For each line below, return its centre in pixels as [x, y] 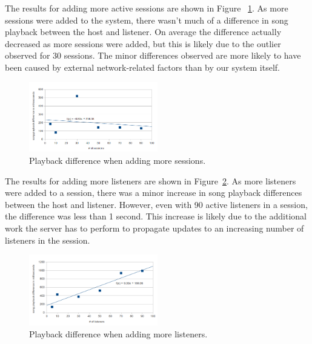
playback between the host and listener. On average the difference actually [143, 32]
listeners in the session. [48, 240]
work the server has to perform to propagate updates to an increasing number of [154, 228]
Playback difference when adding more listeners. [118, 334]
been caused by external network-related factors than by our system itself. [143, 67]
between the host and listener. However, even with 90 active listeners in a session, [156, 204]
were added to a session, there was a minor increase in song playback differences [154, 193]
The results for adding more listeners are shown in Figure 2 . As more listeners [151, 180]
